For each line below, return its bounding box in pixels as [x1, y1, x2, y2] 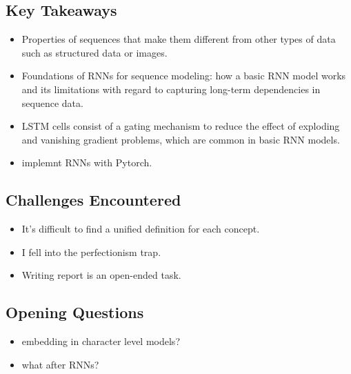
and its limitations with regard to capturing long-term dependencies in [21, 81, 321, 96]
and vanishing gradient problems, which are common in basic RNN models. [21, 132, 340, 146]
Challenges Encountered [6, 189, 181, 210]
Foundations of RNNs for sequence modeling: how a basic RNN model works [21, 68, 346, 83]
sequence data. [21, 95, 83, 110]
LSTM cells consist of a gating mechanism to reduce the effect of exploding [21, 119, 340, 133]
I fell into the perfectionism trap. [21, 244, 161, 259]
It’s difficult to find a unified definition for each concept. [21, 222, 260, 236]
